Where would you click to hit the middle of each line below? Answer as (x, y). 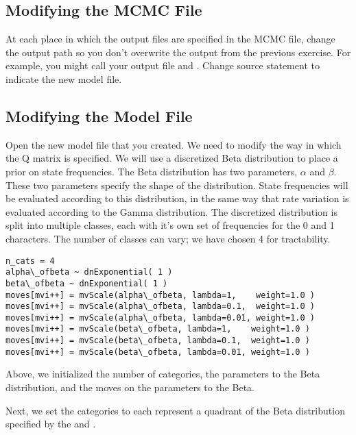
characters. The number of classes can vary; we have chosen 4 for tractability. (168, 238)
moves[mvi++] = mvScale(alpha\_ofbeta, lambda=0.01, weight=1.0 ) (161, 318)
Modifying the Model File (99, 115)
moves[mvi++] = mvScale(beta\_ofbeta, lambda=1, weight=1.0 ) (158, 329)
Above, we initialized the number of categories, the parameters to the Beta (163, 374)
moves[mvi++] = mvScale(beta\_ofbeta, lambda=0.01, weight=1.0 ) (158, 352)
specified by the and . (51, 424)
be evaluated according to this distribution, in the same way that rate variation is (177, 198)
